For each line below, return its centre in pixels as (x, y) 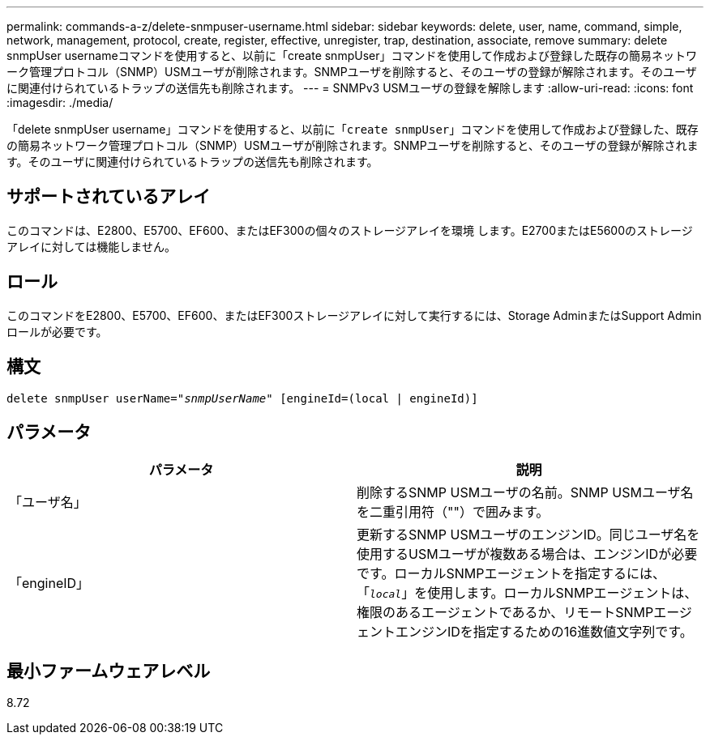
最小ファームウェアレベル (109, 671)
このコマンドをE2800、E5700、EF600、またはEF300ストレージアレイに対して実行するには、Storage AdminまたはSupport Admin (354, 315)
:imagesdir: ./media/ (60, 102)
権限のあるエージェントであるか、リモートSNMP (505, 613)
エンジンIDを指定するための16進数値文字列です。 (544, 632)
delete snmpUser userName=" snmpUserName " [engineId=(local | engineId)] (242, 398)
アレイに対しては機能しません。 (91, 246)
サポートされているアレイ (109, 197)
